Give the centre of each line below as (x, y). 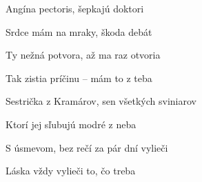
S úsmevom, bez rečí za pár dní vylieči (87, 147)
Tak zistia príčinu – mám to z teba (79, 78)
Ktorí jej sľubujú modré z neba (71, 124)
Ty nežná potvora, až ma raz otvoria (83, 55)
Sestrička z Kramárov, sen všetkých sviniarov (101, 101)
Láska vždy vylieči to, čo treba (71, 171)
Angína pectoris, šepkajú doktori (75, 8)
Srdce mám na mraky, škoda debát (79, 31)
